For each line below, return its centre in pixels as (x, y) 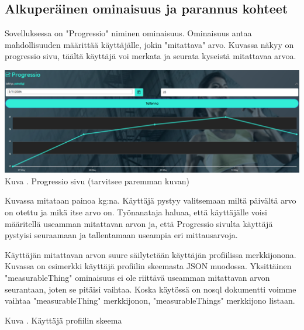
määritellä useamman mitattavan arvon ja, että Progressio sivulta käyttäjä (139, 223)
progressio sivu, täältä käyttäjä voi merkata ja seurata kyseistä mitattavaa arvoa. (151, 56)
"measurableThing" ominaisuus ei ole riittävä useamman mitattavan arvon (137, 277)
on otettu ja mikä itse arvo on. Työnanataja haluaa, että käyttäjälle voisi (136, 212)
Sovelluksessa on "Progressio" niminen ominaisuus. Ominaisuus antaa (128, 33)
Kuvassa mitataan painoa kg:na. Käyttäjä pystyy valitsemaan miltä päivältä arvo (151, 200)
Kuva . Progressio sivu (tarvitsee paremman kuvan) (97, 181)
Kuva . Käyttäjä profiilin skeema (63, 320)
